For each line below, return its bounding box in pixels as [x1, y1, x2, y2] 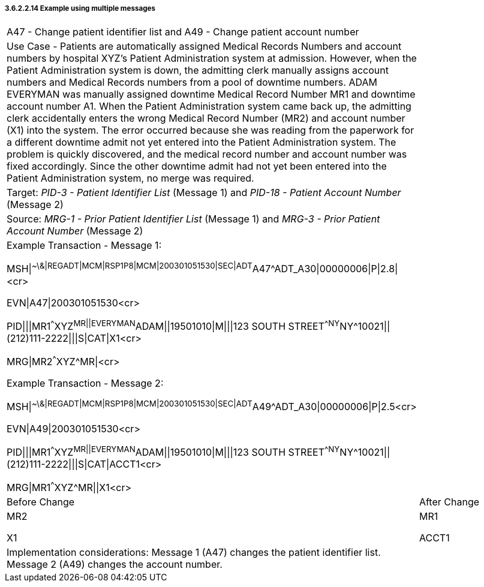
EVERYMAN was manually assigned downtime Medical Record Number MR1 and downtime [7, 88, 416, 101]
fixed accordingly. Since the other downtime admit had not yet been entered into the [7, 160, 387, 173]
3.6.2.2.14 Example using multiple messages [5, 4, 155, 13]
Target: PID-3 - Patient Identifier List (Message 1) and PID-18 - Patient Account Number [7, 186, 401, 199]
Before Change [7, 496, 75, 508]
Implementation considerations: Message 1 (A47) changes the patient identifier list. [7, 546, 381, 559]
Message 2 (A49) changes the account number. [7, 558, 223, 571]
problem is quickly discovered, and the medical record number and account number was [7, 148, 407, 161]
